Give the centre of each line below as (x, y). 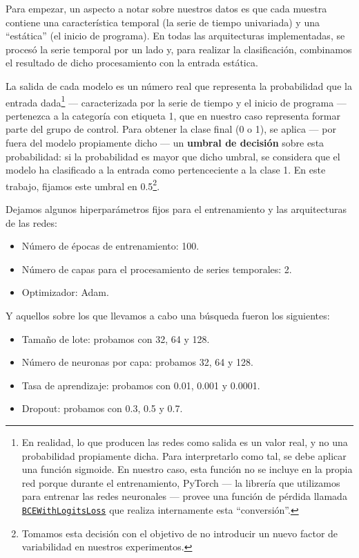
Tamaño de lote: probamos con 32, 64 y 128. (116, 338)
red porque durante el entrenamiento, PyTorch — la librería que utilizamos (181, 482)
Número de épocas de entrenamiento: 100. (110, 246)
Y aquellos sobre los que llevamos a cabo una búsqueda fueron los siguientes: (168, 315)
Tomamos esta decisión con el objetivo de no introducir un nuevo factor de (180, 533)
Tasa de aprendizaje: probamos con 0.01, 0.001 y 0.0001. (141, 385)
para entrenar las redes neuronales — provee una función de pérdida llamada (184, 496)
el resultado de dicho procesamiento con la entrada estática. (132, 63)
